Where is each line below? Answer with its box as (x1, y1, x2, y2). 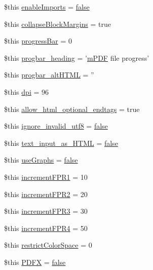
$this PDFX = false (4, 256, 66, 267)
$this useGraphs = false (4, 155, 78, 165)
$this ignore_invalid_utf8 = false (4, 121, 108, 131)
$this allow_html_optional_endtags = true (4, 103, 140, 114)
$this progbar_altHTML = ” (4, 69, 94, 80)
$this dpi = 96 (4, 86, 49, 97)
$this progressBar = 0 (4, 35, 72, 46)
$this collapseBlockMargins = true (4, 18, 111, 29)
